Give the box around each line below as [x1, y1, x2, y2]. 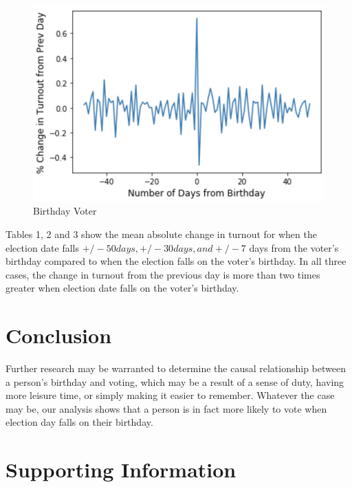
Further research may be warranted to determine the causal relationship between [5, 361, 346, 376]
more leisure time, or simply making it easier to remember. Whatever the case [5, 388, 335, 402]
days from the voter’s [249, 240, 339, 255]
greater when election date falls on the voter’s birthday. [5, 281, 239, 295]
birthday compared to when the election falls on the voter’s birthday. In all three [5, 254, 346, 268]
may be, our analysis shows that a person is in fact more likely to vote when [5, 401, 327, 415]
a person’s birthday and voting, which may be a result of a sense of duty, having [5, 374, 344, 389]
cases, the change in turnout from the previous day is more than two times [5, 267, 320, 281]
